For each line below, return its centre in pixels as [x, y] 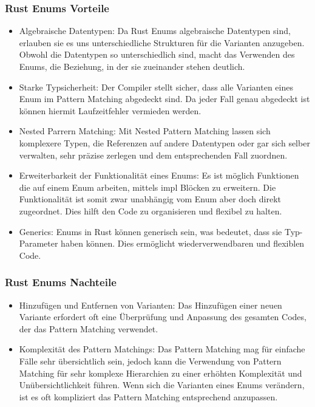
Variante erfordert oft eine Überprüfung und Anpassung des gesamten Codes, [163, 317]
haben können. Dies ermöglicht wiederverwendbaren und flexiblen [183, 243]
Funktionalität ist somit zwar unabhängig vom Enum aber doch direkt [150, 199]
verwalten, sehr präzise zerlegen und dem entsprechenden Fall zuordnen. [153, 155]
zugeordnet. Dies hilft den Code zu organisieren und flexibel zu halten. [151, 210]
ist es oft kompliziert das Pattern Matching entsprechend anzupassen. [148, 396]
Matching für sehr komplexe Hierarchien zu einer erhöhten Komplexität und [161, 373]
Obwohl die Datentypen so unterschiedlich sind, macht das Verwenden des [157, 54]
